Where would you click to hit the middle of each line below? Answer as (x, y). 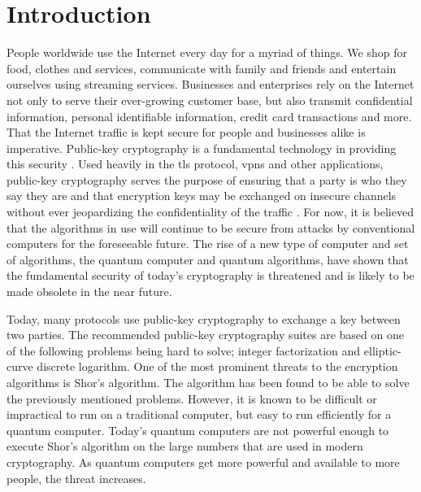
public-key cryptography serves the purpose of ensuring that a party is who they (207, 179)
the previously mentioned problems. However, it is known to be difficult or (192, 398)
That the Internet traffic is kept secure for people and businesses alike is (186, 132)
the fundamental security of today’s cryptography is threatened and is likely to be (210, 275)
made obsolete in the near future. (89, 292)
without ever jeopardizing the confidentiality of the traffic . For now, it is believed (210, 212)
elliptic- (382, 350)
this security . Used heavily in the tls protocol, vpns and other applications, (195, 164)
